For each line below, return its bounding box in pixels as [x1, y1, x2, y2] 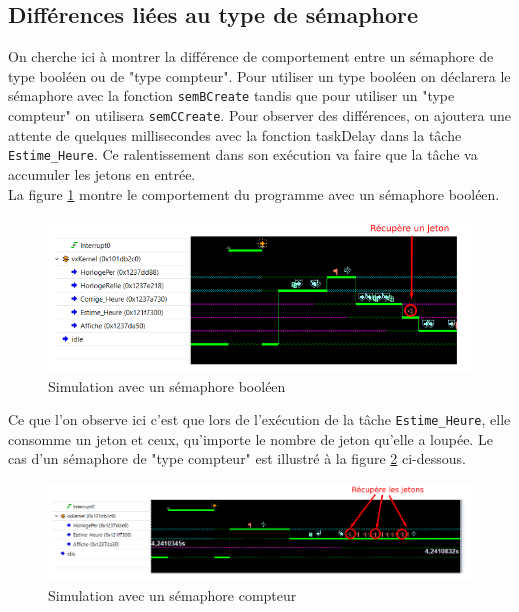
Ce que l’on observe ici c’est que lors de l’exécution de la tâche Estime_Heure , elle [8, 409, 511, 430]
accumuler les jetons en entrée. [8, 163, 196, 184]
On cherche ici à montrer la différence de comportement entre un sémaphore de [8, 46, 494, 67]
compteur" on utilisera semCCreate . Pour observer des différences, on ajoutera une [8, 105, 512, 126]
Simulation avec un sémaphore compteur [48, 584, 297, 605]
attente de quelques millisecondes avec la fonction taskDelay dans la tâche [8, 124, 462, 145]
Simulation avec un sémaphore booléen [48, 375, 286, 396]
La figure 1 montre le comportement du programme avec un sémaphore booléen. [8, 183, 500, 204]
